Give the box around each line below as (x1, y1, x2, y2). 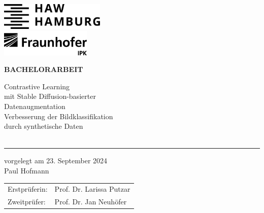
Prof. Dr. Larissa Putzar (54, 184, 130, 194)
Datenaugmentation (4, 100, 65, 111)
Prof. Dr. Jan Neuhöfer (54, 196, 127, 207)
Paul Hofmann (4, 165, 49, 175)
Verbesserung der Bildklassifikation (4, 111, 113, 121)
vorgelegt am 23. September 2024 (4, 155, 108, 166)
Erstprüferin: (8, 184, 48, 194)
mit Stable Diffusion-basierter (4, 91, 96, 101)
